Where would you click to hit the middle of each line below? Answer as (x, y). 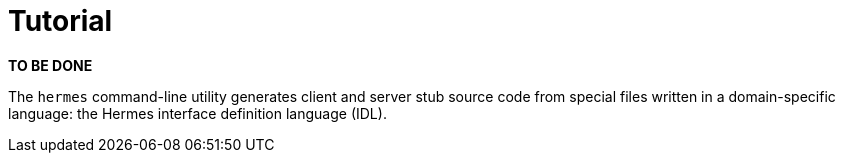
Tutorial (60, 21)
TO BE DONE (50, 65)
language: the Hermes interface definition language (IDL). (197, 113)
